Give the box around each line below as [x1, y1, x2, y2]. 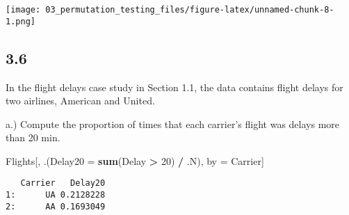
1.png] [6, 16, 35, 26]
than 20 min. [6, 130, 60, 145]
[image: [6, 5, 41, 15]
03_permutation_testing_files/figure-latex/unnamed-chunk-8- [45, 5, 334, 15]
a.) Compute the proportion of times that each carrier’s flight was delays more [6, 116, 340, 131]
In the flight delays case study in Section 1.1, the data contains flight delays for [6, 79, 343, 94]
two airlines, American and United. [6, 93, 155, 108]
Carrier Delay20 [20, 178, 106, 189]
